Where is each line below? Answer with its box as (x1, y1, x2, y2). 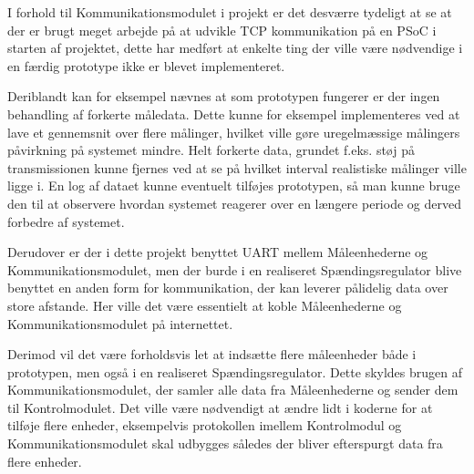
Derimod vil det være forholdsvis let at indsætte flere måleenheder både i (7, 345, 417, 364)
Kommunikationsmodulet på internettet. (7, 314, 233, 333)
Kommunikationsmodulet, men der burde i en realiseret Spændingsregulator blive (7, 260, 462, 279)
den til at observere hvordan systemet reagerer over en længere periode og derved (7, 193, 461, 212)
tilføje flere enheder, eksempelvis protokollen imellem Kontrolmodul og (7, 416, 402, 435)
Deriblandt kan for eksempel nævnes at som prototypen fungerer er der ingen (7, 87, 440, 106)
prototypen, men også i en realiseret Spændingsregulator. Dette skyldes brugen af (7, 362, 462, 381)
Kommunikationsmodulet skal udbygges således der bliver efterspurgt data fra (7, 434, 443, 453)
